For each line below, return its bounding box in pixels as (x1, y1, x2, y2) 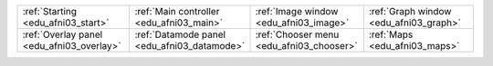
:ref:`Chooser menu (255, 28, 340, 41)
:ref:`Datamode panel (134, 28, 226, 41)
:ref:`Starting (22, 5, 78, 17)
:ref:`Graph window (368, 5, 452, 17)
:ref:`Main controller (134, 5, 220, 17)
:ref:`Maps (368, 28, 414, 41)
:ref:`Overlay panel (22, 28, 103, 41)
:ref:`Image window (255, 5, 339, 17)
